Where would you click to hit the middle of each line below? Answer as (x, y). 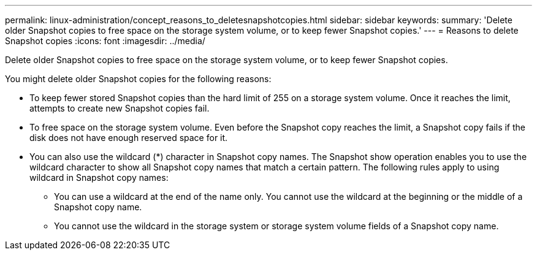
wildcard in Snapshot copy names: (99, 177)
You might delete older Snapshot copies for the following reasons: (138, 79)
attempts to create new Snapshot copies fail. (120, 108)
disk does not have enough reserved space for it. (129, 138)
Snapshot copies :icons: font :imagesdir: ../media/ (105, 41)
